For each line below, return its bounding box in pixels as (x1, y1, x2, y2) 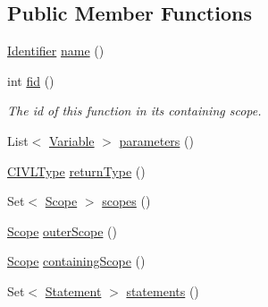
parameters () (119, 131, 194, 149)
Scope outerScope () (7, 221, 117, 240)
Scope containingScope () (7, 252, 146, 270)
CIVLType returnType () (7, 161, 146, 180)
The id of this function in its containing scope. (7, 101, 262, 120)
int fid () (7, 71, 54, 90)
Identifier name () (7, 41, 105, 60)
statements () (126, 281, 199, 300)
